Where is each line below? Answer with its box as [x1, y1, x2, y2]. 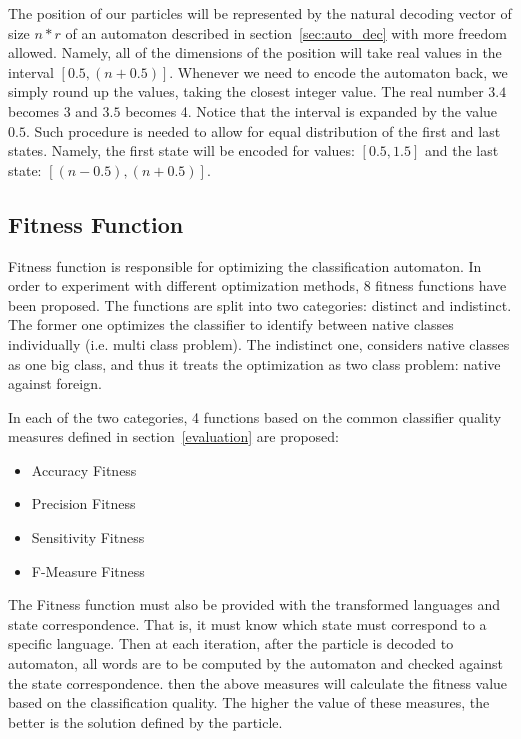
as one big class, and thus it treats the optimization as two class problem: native [8, 353, 501, 374]
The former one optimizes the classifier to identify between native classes [8, 314, 454, 335]
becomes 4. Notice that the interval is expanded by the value [125, 100, 498, 121]
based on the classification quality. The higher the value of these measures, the [8, 692, 490, 713]
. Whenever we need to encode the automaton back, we [169, 61, 508, 82]
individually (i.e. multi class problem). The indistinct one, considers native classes [8, 333, 510, 354]
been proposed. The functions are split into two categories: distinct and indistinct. [8, 294, 512, 315]
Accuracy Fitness [31, 459, 137, 480]
